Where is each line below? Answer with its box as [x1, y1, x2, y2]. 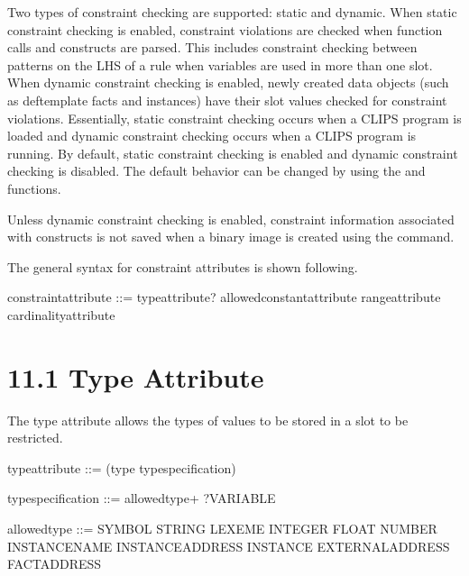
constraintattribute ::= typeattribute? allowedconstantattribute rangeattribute [7, 288, 441, 306]
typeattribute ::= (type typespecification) [7, 458, 236, 477]
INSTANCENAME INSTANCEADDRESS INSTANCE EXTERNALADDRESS [7, 536, 450, 555]
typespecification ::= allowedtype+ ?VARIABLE [7, 489, 276, 507]
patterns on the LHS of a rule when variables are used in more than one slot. [7, 55, 433, 74]
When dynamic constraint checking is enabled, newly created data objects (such [7, 73, 449, 92]
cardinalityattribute [7, 305, 115, 324]
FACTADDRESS [7, 554, 102, 573]
